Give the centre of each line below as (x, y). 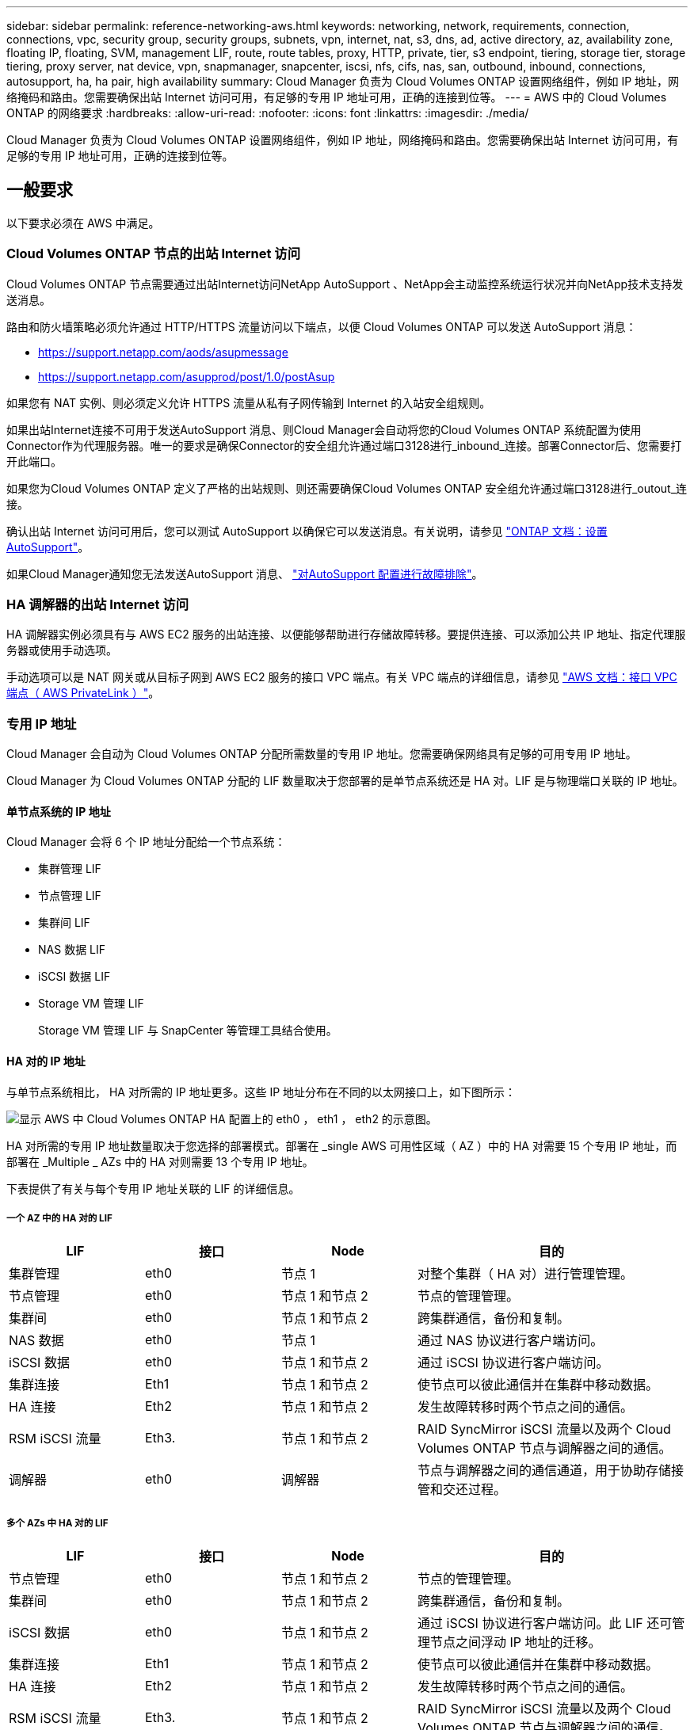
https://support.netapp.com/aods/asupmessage (163, 352)
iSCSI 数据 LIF (74, 977)
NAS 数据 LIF (72, 950)
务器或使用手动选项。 (62, 650)
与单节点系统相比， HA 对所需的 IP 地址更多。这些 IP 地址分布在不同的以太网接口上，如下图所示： (261, 1092)
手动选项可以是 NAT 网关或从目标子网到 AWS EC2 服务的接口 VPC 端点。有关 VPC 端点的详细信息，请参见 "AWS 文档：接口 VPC (342, 677)
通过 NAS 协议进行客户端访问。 (511, 1341)
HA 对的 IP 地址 (46, 1061)
